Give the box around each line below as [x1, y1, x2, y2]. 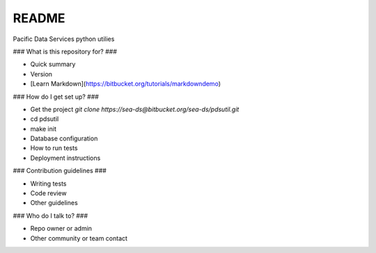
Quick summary [30, 60, 76, 69]
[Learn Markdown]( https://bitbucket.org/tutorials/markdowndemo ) [30, 80, 221, 88]
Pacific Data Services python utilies [13, 35, 115, 43]
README [13, 10, 65, 26]
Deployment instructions [30, 154, 101, 162]
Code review [30, 189, 67, 197]
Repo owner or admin [30, 225, 93, 233]
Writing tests [30, 179, 67, 188]
